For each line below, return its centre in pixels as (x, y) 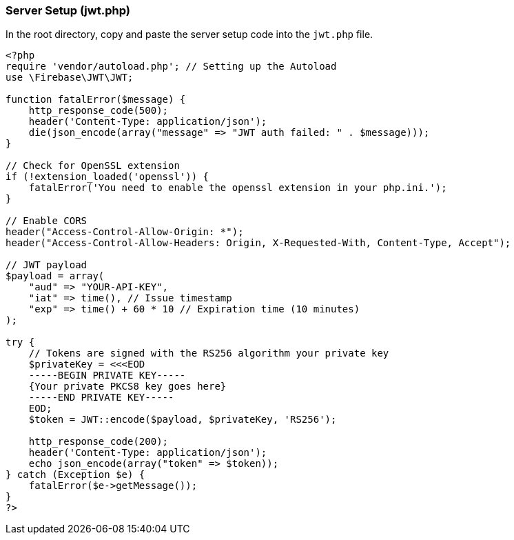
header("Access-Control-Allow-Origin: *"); (125, 232)
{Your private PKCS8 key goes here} (127, 387)
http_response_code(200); (99, 442)
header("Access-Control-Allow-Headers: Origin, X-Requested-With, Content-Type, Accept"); (258, 243)
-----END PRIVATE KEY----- (101, 398)
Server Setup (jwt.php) (68, 10)
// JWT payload (47, 265)
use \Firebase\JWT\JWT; (70, 78)
